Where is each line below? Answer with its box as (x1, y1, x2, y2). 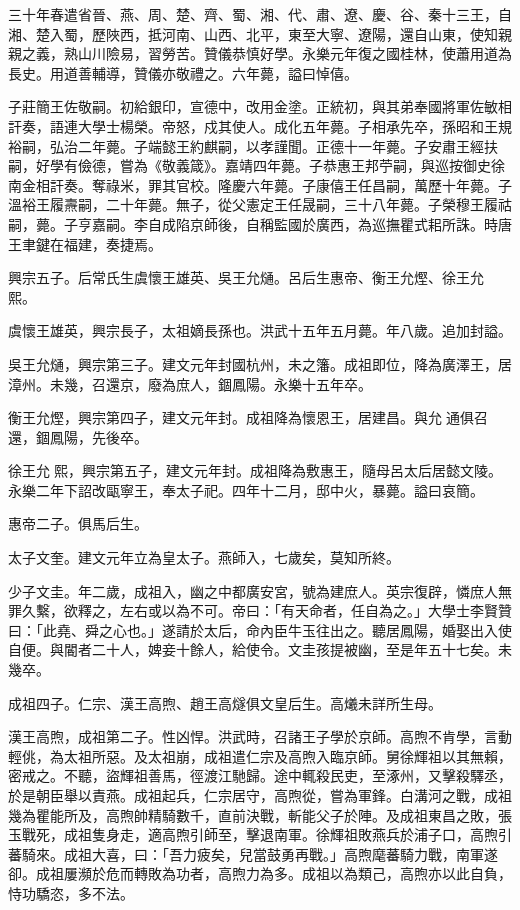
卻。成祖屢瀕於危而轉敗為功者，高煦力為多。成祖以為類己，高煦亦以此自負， (8, 863, 512, 884)
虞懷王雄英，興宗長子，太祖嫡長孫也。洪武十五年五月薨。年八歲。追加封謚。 (8, 320, 512, 341)
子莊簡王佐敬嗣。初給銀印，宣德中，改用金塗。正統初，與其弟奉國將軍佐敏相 (8, 96, 512, 117)
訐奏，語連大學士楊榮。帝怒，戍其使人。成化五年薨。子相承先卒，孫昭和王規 (8, 115, 512, 136)
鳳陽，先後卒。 (49, 426, 148, 447)
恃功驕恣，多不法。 (8, 882, 134, 903)
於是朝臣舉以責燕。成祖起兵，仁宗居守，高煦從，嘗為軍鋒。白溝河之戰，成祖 (8, 785, 512, 805)
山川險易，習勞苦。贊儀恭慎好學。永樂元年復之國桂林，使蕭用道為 (77, 43, 512, 64)
